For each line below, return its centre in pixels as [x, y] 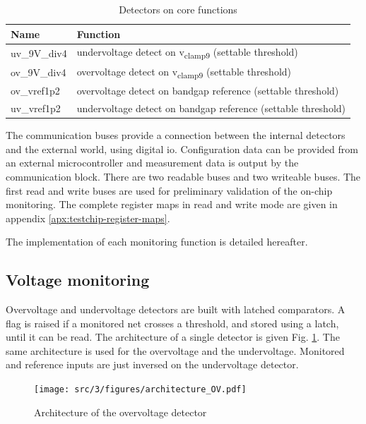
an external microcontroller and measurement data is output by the [152, 163]
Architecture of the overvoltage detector [120, 412]
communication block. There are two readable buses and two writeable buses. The [183, 176]
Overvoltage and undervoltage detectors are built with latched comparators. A [176, 309]
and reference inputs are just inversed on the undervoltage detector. [152, 364]
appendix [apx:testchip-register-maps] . [88, 218]
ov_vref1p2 [35, 91]
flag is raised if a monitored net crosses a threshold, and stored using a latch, [172, 323]
